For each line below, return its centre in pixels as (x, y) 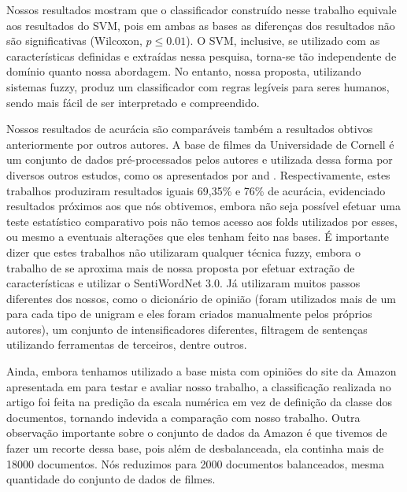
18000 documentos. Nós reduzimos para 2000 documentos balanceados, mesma (195, 463)
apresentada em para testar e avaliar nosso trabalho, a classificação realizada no (199, 386)
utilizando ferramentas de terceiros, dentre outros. (127, 344)
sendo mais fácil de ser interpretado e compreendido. (133, 102)
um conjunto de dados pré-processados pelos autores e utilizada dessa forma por (200, 159)
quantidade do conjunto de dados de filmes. (111, 479)
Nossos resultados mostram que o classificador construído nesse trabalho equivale (202, 9)
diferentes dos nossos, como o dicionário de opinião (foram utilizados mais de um (201, 298)
